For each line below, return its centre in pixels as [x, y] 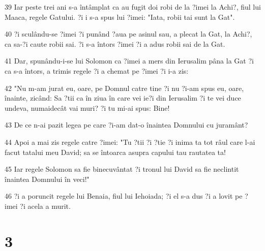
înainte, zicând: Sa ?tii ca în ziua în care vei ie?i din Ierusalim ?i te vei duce [123, 98]
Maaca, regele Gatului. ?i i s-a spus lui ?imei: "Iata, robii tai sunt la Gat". [120, 17]
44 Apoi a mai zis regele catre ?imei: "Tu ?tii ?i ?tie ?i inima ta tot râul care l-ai [130, 142]
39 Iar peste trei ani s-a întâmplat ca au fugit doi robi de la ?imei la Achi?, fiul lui [133, 7]
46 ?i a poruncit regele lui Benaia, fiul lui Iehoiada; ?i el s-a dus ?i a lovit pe [124, 196]
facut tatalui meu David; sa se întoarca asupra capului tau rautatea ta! [115, 152]
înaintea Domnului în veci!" [47, 179]
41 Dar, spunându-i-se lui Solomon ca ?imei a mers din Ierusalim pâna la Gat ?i [129, 61]
